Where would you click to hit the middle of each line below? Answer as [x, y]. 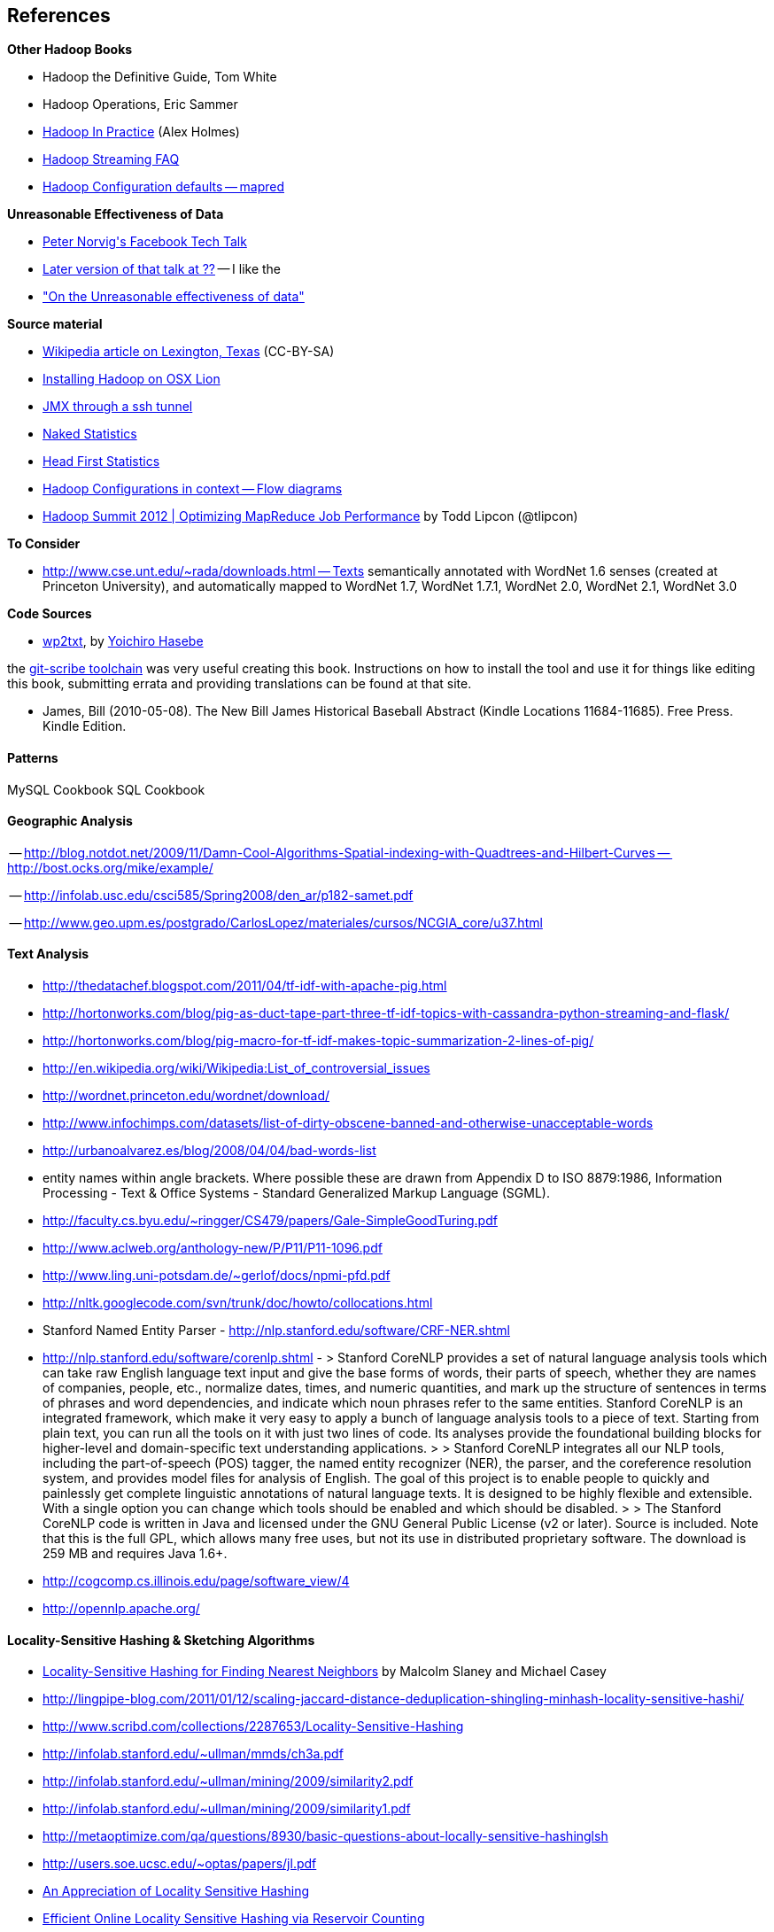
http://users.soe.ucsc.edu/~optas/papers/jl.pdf [180, 1864]
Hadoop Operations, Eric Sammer [140, 105]
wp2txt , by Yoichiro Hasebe [123, 641]
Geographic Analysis [70, 821]
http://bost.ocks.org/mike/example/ [110, 867]
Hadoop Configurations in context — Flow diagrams [193, 489]
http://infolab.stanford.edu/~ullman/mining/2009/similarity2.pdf [228, 1781]
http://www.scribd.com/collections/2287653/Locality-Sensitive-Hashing [253, 1726]
